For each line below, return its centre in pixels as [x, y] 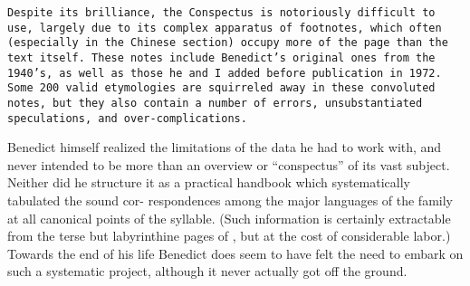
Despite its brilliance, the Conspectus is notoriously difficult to [221, 13]
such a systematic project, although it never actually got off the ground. [207, 271]
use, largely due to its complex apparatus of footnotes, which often [225, 28]
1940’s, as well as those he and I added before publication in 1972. [225, 73]
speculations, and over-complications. [127, 118]
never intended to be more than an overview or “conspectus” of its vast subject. [229, 164]
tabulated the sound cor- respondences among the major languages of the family [230, 200]
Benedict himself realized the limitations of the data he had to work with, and [225, 147]
